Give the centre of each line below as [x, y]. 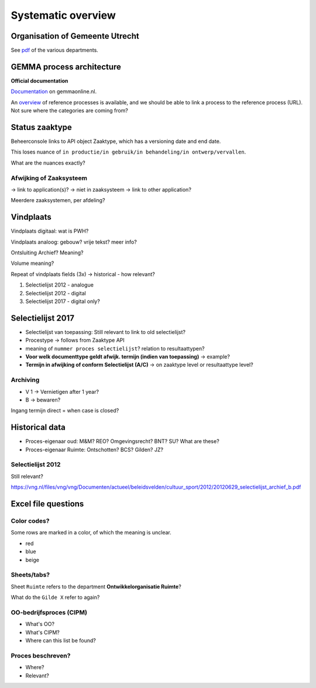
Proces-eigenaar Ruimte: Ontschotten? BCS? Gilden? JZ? [95, 449]
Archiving [25, 380]
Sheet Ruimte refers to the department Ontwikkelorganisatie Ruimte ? [96, 587]
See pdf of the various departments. [55, 50]
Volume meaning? [32, 263]
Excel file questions [47, 504]
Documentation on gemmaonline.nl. [54, 91]
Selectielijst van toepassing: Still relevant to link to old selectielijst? [106, 332]
